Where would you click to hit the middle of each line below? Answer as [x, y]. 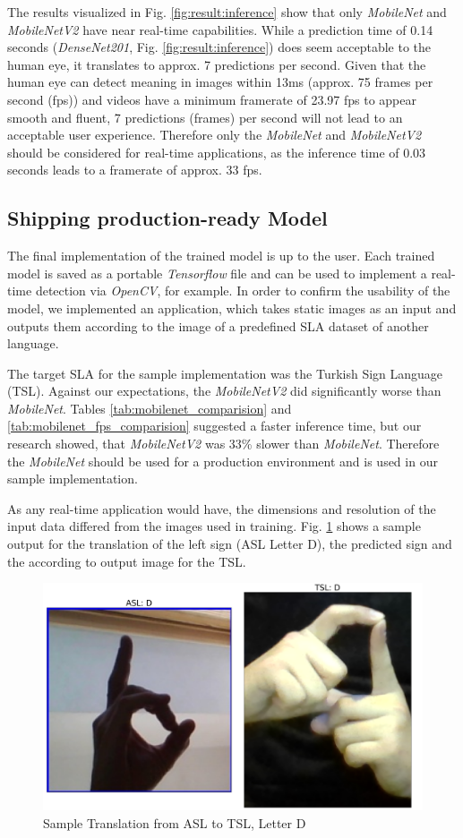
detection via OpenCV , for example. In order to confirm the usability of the [243, 291]
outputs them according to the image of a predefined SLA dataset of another [218, 325]
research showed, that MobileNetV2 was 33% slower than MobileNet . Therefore [223, 444]
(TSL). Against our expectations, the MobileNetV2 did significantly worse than [224, 391]
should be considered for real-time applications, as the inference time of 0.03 [217, 152]
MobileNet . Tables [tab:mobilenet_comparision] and [150, 408]
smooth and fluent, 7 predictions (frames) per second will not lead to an [205, 117]
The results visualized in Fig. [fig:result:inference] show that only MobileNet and [227, 12]
